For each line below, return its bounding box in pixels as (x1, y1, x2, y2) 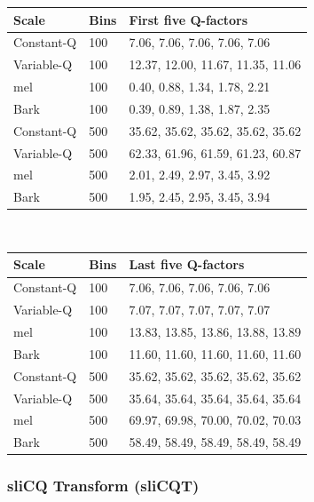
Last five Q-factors (129, 255, 245, 274)
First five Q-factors (129, 10, 248, 28)
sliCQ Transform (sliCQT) (7, 474, 200, 497)
